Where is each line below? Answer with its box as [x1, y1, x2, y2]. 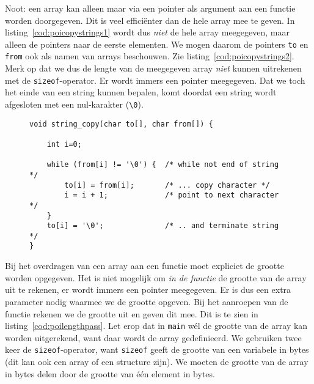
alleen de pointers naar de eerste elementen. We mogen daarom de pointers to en [5, 37, 309, 50]
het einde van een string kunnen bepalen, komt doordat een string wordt [5, 86, 277, 98]
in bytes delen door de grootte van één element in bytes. [5, 367, 215, 380]
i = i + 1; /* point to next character [64, 191, 279, 200]
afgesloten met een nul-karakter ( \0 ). [5, 97, 144, 110]
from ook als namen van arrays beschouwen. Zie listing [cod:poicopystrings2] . [5, 50, 294, 62]
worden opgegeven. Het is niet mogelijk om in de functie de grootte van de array [5, 271, 307, 284]
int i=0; [46, 139, 82, 149]
